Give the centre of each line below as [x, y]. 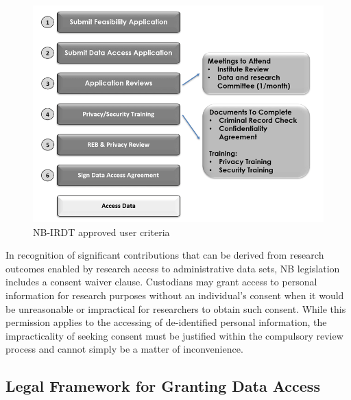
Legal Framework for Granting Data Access [163, 386]
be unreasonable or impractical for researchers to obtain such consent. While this [176, 308]
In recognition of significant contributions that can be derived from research [165, 255]
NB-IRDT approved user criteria [101, 232]
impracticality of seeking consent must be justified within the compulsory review [174, 335]
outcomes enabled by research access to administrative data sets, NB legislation [173, 268]
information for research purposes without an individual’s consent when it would [175, 295]
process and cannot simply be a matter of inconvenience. [124, 349]
